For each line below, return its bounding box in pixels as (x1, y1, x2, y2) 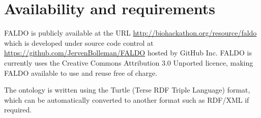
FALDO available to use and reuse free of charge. (4, 67, 158, 78)
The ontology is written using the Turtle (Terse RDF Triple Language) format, (4, 84, 250, 95)
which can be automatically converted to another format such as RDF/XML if (4, 94, 249, 105)
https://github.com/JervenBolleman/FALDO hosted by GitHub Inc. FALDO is (4, 47, 252, 58)
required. (4, 104, 32, 115)
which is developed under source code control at (4, 37, 154, 48)
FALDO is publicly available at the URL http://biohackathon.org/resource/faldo (4, 27, 257, 38)
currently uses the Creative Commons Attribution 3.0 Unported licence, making (4, 57, 253, 68)
